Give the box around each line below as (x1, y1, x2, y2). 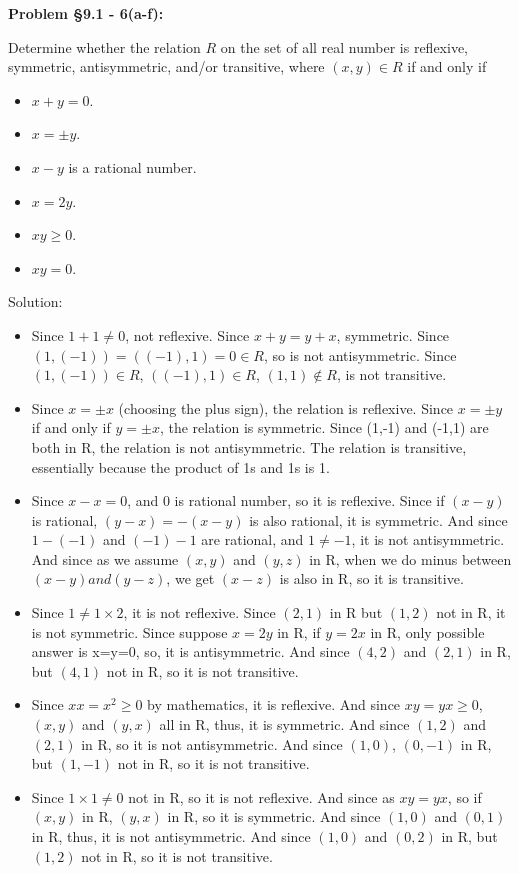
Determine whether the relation (8, 36, 201, 57)
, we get (166, 568, 215, 589)
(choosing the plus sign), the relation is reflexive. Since (118, 397, 454, 418)
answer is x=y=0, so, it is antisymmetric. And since (31, 641, 350, 662)
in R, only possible (370, 621, 485, 642)
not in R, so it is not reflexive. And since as (128, 786, 395, 807)
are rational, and (201, 529, 304, 550)
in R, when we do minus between (309, 548, 512, 569)
